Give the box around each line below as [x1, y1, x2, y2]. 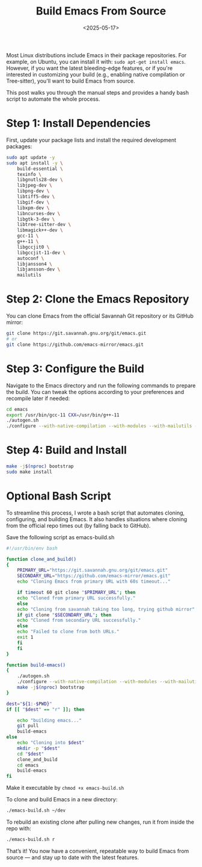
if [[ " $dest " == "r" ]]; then [6, 706, 85, 712]
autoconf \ [17, 255, 44, 261]
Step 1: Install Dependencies [6, 116, 151, 130]
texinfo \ [17, 171, 42, 177]
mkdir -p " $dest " [17, 745, 61, 751]
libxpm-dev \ [17, 205, 50, 211]
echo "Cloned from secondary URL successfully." [17, 618, 141, 624]
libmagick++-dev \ [17, 227, 63, 233]
